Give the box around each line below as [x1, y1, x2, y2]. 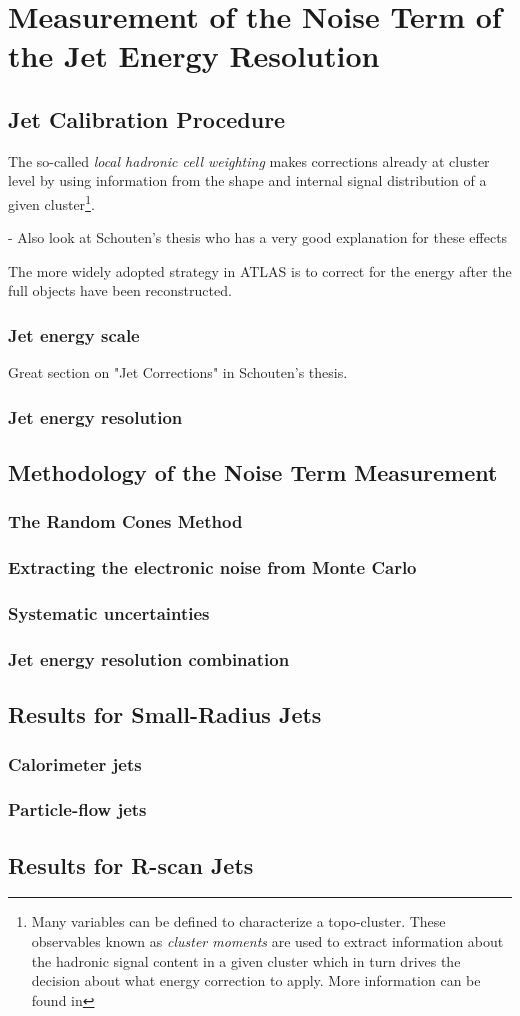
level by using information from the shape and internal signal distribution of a [8, 170, 487, 191]
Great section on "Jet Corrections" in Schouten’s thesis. [8, 362, 348, 383]
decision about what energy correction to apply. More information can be [31, 970, 481, 991]
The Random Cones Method [8, 509, 243, 534]
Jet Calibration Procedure [8, 103, 286, 134]
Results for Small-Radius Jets [8, 699, 322, 730]
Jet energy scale [8, 322, 140, 347]
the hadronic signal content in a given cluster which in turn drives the [31, 950, 461, 971]
